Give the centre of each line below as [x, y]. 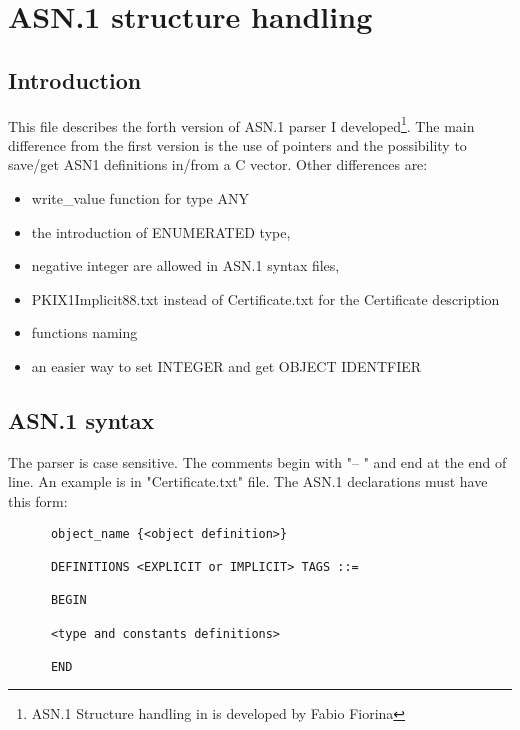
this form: [38, 500]
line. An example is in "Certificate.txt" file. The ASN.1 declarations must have [248, 481]
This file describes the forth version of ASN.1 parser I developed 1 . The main [241, 124]
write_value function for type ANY [140, 198]
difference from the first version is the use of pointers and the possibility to [237, 144]
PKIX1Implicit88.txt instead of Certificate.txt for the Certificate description [265, 298]
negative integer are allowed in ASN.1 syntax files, [185, 265]
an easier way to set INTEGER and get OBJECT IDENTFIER [226, 365]
